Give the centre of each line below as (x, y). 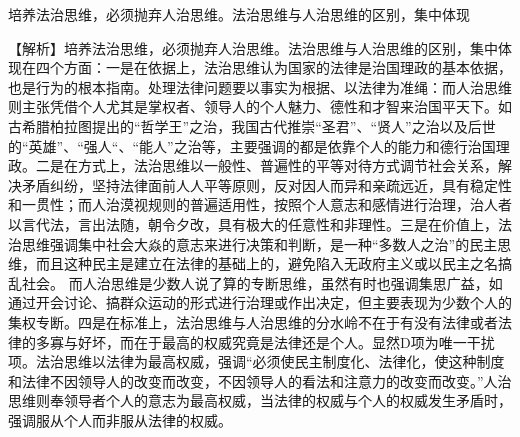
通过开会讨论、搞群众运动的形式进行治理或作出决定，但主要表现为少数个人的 (260, 302)
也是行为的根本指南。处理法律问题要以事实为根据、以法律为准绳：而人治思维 (260, 86)
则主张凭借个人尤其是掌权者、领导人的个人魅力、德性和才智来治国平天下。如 (260, 106)
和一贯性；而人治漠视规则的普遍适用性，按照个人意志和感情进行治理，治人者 (260, 204)
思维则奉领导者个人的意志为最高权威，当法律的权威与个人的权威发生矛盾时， (260, 400)
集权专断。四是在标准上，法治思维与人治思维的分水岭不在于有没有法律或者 (253, 321)
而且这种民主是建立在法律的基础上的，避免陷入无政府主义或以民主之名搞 (273, 263)
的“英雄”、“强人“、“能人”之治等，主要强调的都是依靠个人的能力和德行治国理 (259, 145)
